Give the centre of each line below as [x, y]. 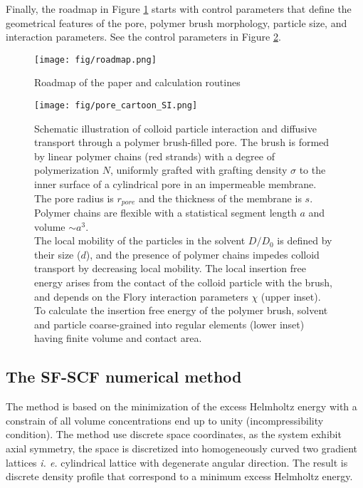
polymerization [67, 170]
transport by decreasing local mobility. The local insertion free [170, 268]
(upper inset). [291, 296]
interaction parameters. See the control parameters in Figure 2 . [143, 37]
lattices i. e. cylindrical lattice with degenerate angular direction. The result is [177, 462]
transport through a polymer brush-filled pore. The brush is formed [182, 142]
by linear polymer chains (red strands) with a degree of [154, 156]
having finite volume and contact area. [118, 338]
